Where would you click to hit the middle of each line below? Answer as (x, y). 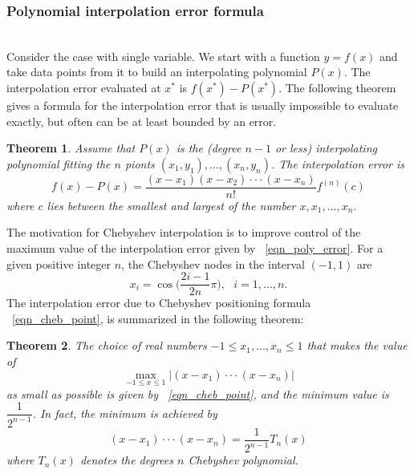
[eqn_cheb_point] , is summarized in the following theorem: (158, 318)
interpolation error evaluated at (84, 87)
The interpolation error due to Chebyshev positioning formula (159, 303)
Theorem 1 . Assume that (71, 148)
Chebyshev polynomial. (243, 460)
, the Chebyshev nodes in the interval (213, 263)
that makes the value (357, 345)
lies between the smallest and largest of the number (171, 205)
